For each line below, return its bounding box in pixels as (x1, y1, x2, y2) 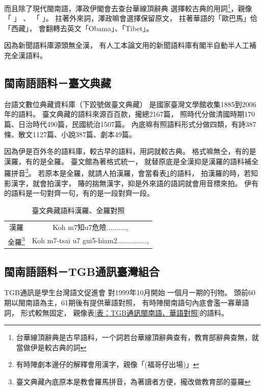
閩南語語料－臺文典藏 (4, 75, 111, 91)
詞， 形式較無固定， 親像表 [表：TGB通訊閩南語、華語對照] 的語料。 (4, 307, 229, 318)
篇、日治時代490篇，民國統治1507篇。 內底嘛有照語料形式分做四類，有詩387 (4, 119, 256, 129)
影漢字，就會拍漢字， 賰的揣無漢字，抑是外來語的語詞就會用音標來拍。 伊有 (4, 177, 259, 188)
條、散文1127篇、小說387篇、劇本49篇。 (4, 128, 136, 139)
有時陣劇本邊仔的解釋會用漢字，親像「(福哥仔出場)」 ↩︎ (16, 359, 199, 370)
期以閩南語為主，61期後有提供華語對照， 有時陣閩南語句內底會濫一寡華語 (4, 297, 249, 308)
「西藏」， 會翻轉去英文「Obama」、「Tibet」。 (4, 22, 153, 33)
